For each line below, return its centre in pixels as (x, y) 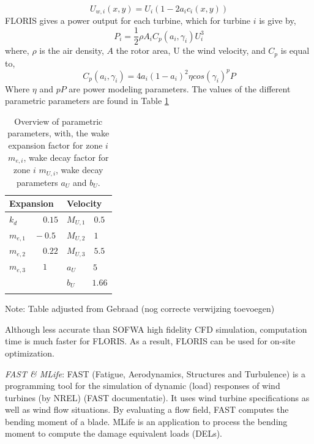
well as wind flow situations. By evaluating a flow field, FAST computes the (147, 409)
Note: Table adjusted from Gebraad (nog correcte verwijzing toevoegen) (140, 309)
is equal (295, 50)
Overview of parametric (58, 121)
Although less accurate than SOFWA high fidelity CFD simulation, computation (156, 329)
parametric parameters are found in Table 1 (87, 101)
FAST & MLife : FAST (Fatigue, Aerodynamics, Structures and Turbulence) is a (155, 373)
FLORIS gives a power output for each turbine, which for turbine (128, 20)
